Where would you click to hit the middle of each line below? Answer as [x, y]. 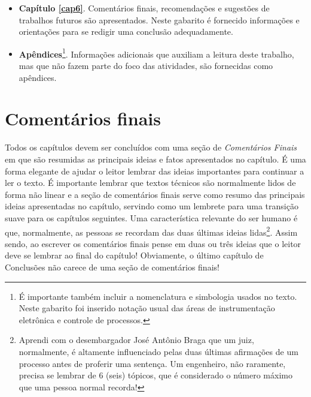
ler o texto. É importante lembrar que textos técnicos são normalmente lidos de [150, 183]
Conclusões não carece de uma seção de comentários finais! [112, 267]
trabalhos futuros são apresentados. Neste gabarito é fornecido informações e [159, 19]
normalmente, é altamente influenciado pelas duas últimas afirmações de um [158, 351]
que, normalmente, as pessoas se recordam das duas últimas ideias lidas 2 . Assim [151, 231]
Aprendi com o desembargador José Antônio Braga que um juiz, [136, 340]
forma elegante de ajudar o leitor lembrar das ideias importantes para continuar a [155, 171]
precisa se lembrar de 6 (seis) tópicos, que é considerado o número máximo [155, 375]
